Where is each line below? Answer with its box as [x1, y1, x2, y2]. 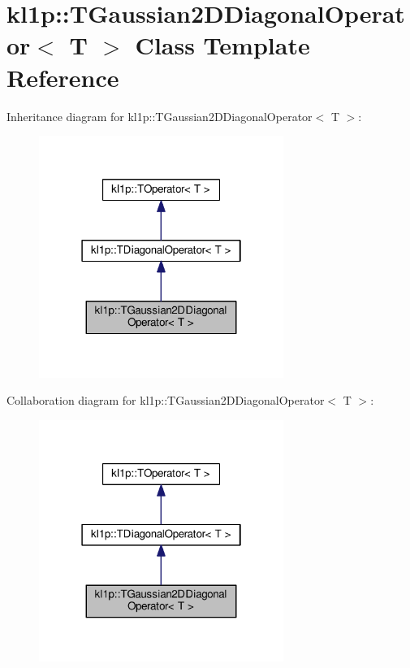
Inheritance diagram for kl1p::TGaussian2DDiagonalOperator [6, 107, 313, 124]
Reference [6, 60, 119, 93]
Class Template [135, 28, 310, 62]
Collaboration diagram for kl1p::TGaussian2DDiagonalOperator [6, 392, 325, 409]
